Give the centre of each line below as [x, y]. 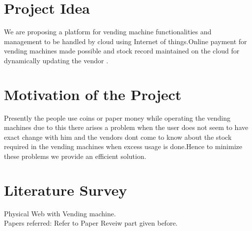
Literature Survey [66, 190]
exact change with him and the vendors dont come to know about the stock [118, 137]
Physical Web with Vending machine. [60, 213]
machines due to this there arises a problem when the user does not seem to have [126, 127]
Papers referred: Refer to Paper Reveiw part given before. [91, 223]
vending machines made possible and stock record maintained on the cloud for [122, 51]
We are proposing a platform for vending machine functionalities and [108, 32]
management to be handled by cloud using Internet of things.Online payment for [126, 41]
